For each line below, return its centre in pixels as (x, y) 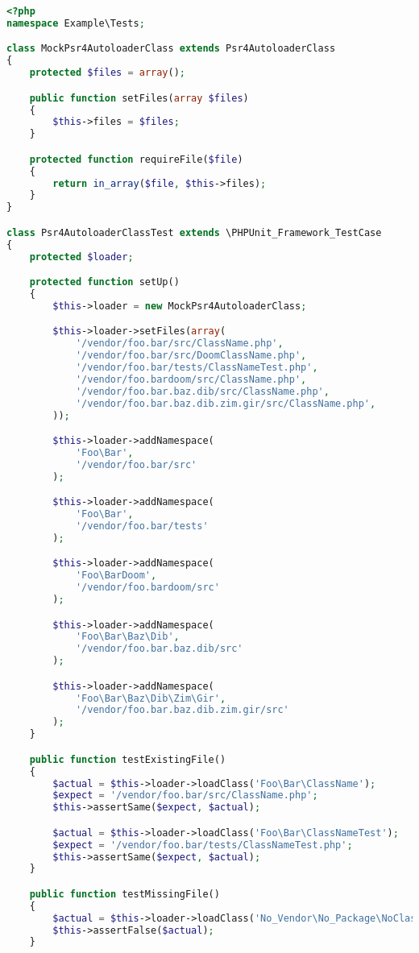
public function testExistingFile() (128, 759)
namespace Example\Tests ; (76, 23)
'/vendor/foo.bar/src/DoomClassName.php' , (191, 356)
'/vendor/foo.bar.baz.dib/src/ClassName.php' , (202, 391)
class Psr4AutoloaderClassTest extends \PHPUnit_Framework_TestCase (194, 232)
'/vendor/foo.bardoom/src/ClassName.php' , (191, 379)
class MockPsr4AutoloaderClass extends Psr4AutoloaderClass (171, 49)
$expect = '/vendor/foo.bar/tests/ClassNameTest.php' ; (203, 845)
